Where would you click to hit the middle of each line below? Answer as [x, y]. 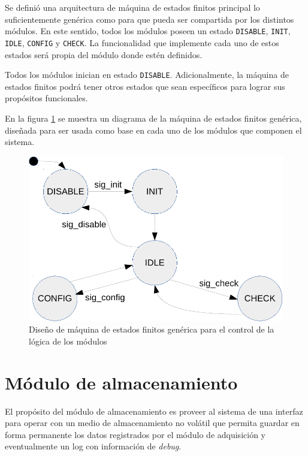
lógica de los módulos [68, 341]
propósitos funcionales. [46, 98]
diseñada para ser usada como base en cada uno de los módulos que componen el [153, 130]
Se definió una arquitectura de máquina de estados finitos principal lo [132, 7]
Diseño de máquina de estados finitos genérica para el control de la [152, 329]
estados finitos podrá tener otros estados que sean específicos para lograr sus [145, 86]
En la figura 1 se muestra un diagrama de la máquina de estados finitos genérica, [153, 118]
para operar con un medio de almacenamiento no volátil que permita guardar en [152, 423]
